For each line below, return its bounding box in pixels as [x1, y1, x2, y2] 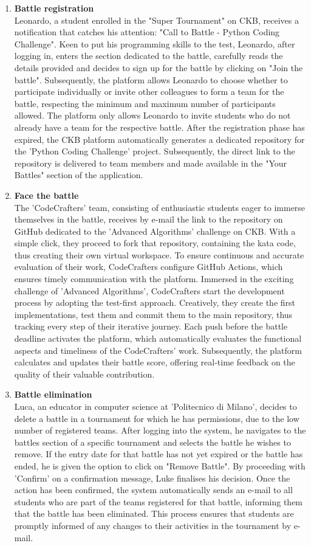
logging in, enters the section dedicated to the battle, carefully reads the [14, 49, 283, 62]
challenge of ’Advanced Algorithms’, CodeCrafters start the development [14, 284, 285, 297]
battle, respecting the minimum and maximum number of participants [14, 97, 276, 109]
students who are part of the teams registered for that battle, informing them [14, 495, 303, 508]
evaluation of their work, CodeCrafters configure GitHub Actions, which [14, 260, 283, 273]
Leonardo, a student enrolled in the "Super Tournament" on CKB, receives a [14, 13, 299, 26]
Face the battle [14, 188, 79, 201]
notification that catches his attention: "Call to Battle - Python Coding [14, 26, 280, 38]
